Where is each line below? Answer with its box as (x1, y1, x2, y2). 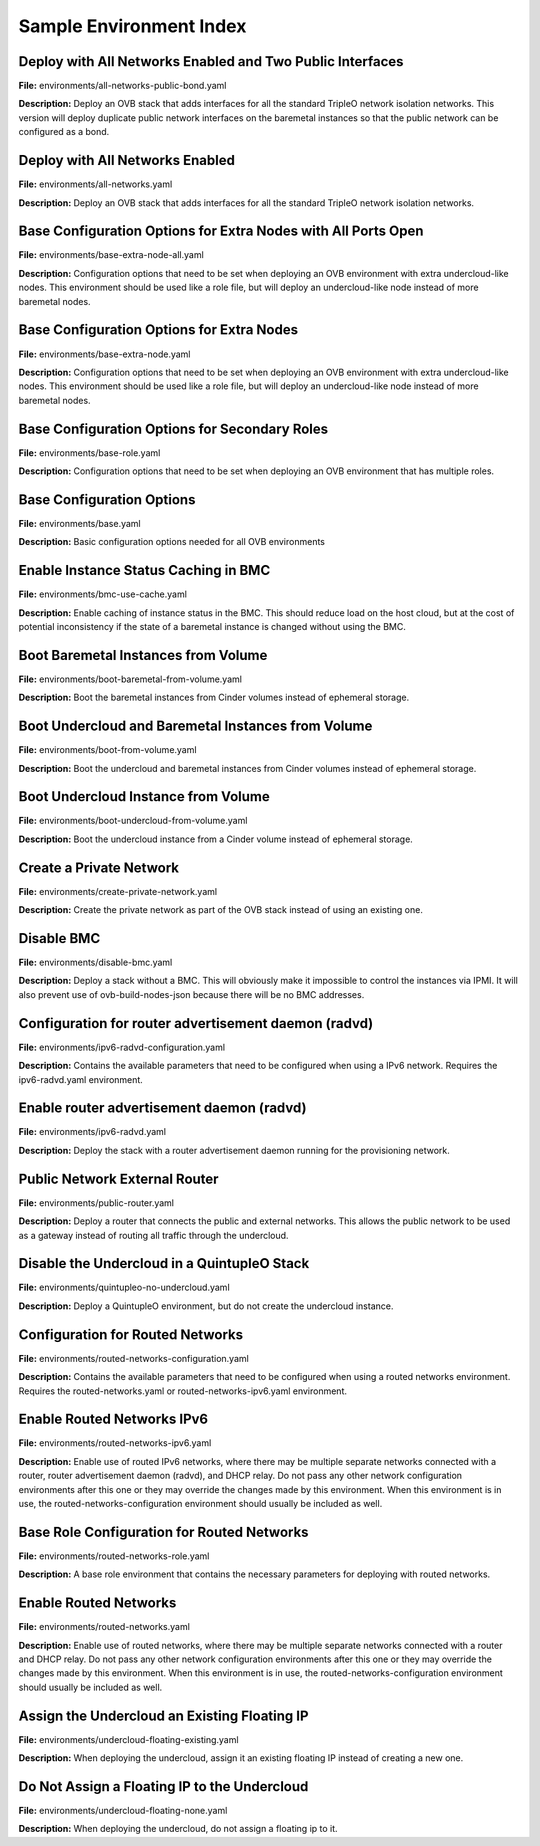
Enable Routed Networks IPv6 (18, 1411, 209, 1428)
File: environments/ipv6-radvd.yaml (18, 1126, 167, 1138)
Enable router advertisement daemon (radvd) (18, 1100, 307, 1117)
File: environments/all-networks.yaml (18, 178, 173, 190)
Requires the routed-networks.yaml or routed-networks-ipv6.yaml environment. (18, 1385, 347, 1397)
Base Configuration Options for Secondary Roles (18, 420, 329, 437)
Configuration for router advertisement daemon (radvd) (18, 1015, 374, 1032)
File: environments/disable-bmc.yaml (18, 956, 173, 969)
